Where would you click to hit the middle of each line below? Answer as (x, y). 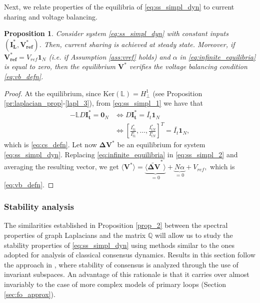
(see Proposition (177, 93)
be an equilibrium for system (161, 144)
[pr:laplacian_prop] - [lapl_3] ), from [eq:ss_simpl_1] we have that (103, 103)
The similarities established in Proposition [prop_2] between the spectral (116, 225)
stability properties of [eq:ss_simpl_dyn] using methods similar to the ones (119, 245)
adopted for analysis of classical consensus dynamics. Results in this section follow (130, 255)
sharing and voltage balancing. (51, 16)
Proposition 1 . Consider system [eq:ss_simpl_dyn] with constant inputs (116, 33)
